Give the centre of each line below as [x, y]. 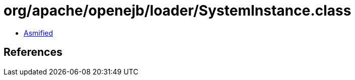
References [33, 52]
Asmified [39, 33]
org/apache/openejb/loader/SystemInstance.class [177, 11]
